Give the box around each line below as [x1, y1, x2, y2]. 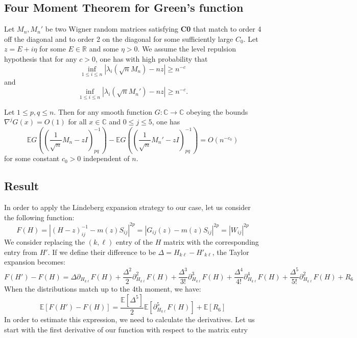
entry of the [115, 236, 153, 247]
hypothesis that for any [4, 53, 77, 64]
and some [89, 43, 119, 54]
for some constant [4, 153, 60, 164]
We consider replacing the [4, 236, 85, 247]
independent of [83, 153, 130, 164]
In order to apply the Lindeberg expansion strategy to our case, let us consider [4, 202, 251, 213]
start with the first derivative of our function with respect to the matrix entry [4, 324, 248, 334]
